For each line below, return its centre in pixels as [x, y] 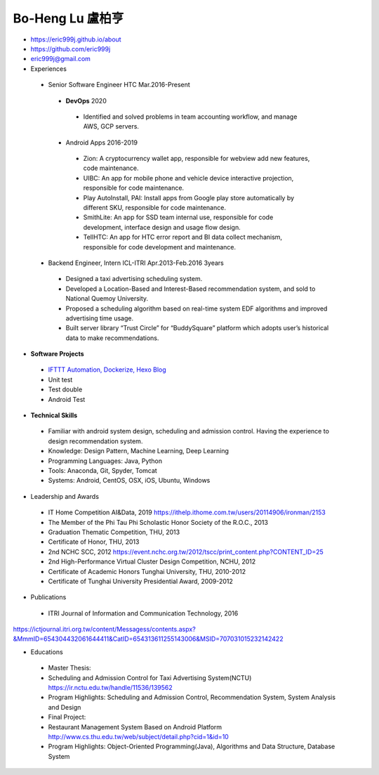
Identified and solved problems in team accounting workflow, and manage [190, 117]
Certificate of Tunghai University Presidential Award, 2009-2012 [140, 581]
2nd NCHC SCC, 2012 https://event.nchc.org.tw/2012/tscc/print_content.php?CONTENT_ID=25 [186, 552]
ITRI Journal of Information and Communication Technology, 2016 [143, 613]
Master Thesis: [69, 668]
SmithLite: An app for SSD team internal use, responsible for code [178, 217]
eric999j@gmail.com [61, 59]
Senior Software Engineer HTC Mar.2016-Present [119, 85]
